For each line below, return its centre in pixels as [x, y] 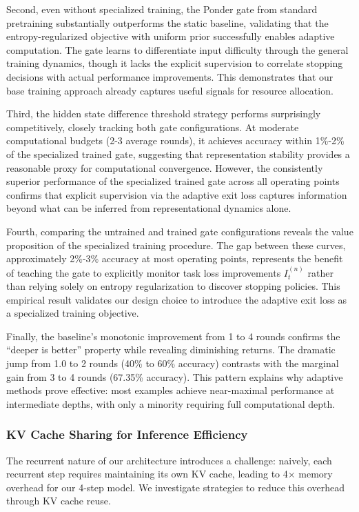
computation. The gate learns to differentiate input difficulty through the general [177, 49]
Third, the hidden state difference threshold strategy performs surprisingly [164, 114]
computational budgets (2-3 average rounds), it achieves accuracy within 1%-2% [175, 140]
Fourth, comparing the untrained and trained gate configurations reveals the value [180, 231]
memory [316, 474]
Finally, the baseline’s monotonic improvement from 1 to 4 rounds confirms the [173, 336]
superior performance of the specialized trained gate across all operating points [173, 181]
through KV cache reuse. [59, 501]
